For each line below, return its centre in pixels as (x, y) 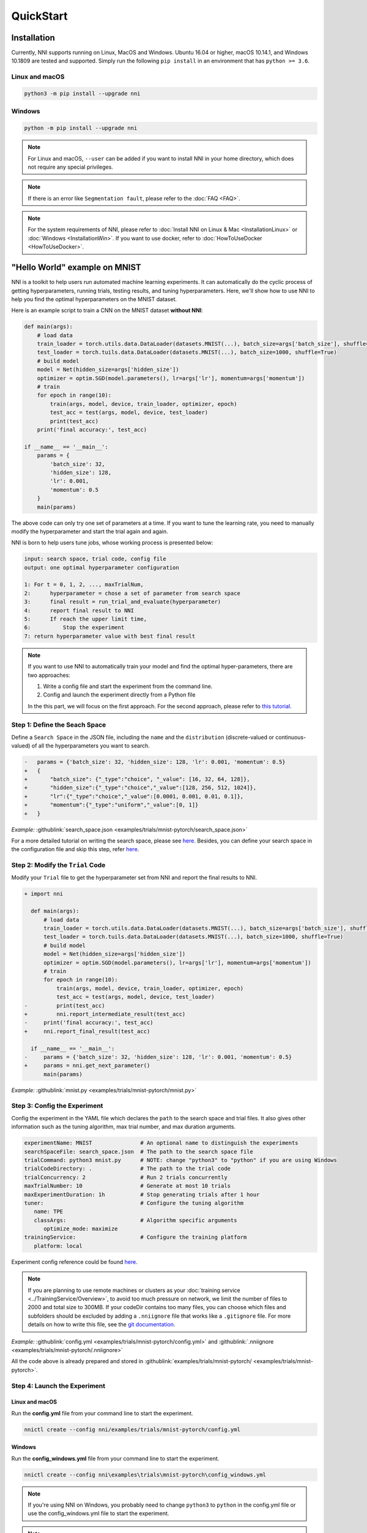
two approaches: (49, 675)
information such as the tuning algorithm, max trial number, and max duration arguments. (123, 1127)
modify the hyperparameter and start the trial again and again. (90, 531)
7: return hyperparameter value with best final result (110, 636)
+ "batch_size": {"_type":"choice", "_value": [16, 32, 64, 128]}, (137, 779)
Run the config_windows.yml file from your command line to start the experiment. (115, 1458)
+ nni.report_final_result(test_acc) (87, 1031)
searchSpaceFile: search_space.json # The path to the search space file (139, 1152)
